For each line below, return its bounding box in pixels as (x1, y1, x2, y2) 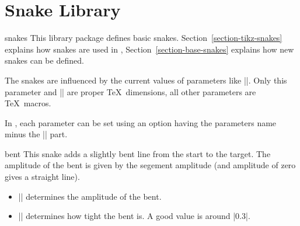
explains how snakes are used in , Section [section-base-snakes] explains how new (5, 43, 294, 55)
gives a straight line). (5, 171, 80, 183)
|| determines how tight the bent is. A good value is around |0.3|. (18, 210, 250, 222)
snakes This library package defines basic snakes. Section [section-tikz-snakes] (5, 32, 282, 44)
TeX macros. (5, 97, 51, 109)
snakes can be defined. (5, 54, 84, 67)
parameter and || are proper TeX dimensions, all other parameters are (5, 85, 256, 98)
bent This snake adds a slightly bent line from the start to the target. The (5, 147, 271, 159)
